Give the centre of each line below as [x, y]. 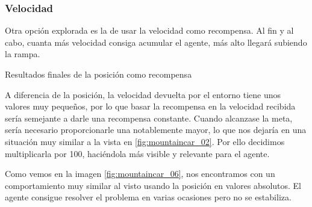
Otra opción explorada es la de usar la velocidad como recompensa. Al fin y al [149, 30]
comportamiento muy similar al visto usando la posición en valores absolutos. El [153, 185]
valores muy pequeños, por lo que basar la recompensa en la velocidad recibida [150, 106]
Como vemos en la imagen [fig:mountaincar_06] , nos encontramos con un [140, 174]
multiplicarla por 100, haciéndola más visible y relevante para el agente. [137, 153]
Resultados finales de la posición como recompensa [98, 74]
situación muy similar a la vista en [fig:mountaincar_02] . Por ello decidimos [145, 141]
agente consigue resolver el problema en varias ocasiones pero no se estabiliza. [148, 197]
